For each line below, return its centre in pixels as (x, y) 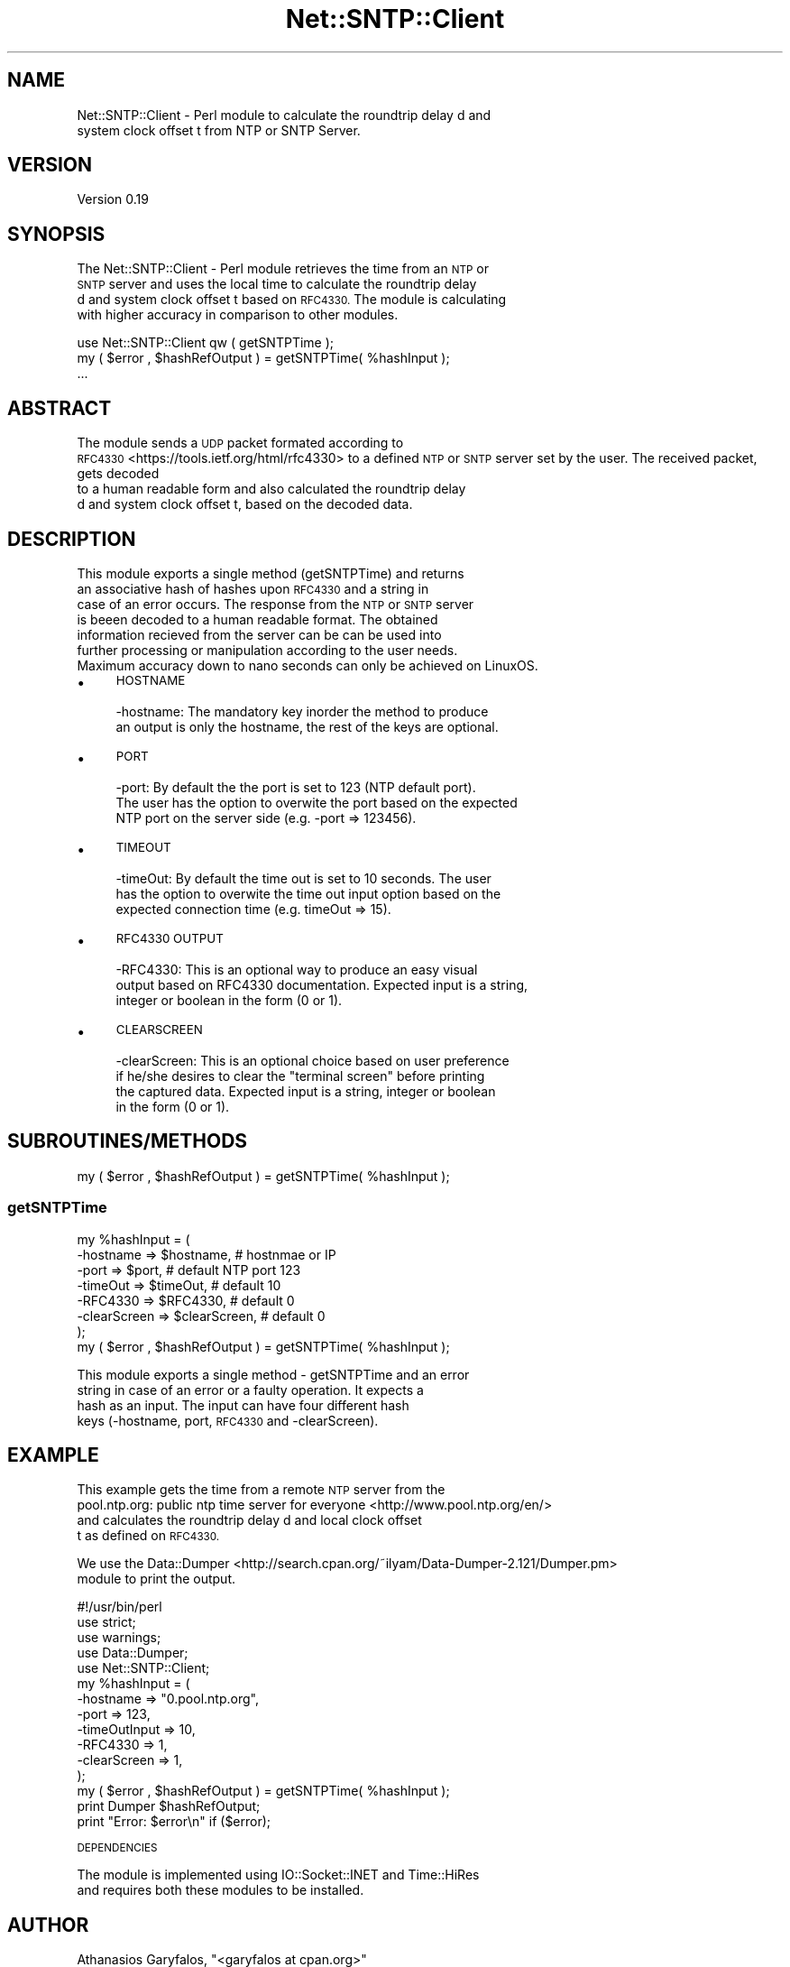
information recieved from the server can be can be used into (259, 634)
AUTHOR (48, 1925)
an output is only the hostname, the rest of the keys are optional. (307, 726)
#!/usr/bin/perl (119, 1607)
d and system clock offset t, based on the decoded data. (245, 504)
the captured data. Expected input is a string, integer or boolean (306, 1091)
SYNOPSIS (56, 234)
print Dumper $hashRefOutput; (169, 1806)
